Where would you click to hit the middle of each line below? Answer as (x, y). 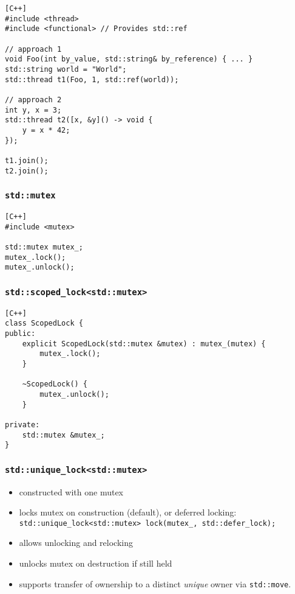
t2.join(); (27, 171)
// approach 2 (33, 100)
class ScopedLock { (44, 323)
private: (22, 425)
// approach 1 (33, 49)
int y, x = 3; (33, 110)
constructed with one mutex (71, 491)
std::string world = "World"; (66, 69)
